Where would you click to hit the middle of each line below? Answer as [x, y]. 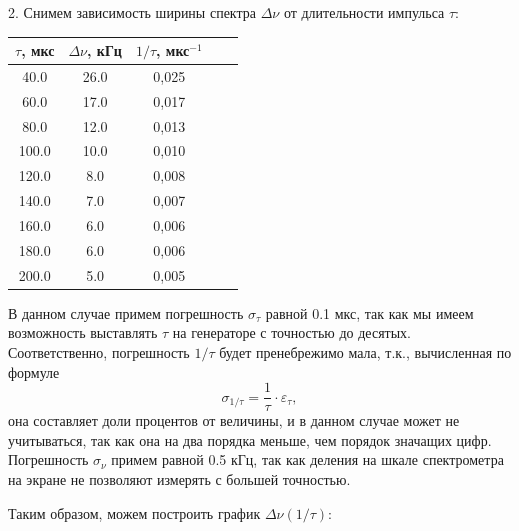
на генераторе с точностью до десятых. [292, 332]
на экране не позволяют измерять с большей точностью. [179, 479]
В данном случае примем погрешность [126, 312]
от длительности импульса [364, 12]
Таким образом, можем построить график [134, 512]
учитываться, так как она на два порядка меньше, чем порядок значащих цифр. [250, 439]
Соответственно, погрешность [99, 351]
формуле [34, 371]
